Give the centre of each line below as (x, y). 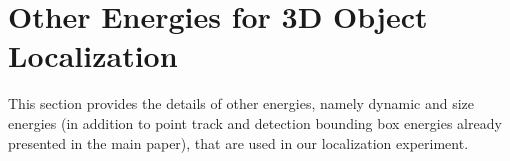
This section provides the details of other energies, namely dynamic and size (241, 103)
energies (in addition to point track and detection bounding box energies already (255, 122)
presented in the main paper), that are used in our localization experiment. (238, 142)
